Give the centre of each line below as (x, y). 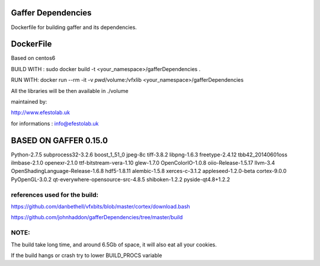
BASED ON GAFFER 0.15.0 (59, 140)
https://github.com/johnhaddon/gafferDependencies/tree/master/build (97, 217)
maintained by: (29, 101)
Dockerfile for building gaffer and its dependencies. (74, 27)
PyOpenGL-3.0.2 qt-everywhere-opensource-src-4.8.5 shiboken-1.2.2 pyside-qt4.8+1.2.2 (121, 179)
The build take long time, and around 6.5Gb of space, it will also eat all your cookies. (114, 244)
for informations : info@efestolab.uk (55, 123)
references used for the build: (55, 194)
